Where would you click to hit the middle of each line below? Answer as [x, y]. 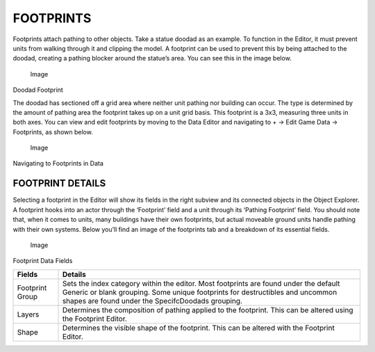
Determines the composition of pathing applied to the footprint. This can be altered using [208, 310]
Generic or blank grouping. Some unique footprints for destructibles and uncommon [200, 292]
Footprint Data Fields [43, 261]
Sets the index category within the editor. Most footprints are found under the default [201, 283]
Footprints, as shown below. [53, 131]
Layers [28, 314]
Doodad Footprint [38, 90]
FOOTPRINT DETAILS [59, 183]
